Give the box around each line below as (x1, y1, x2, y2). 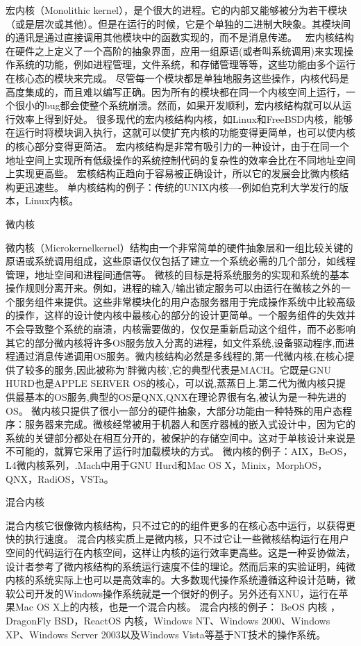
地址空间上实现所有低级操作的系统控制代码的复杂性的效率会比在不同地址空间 (6, 152, 355, 167)
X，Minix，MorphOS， (224, 458, 328, 472)
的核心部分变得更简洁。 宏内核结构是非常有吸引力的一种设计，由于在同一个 (6, 138, 349, 153)
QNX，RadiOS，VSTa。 (6, 471, 114, 486)
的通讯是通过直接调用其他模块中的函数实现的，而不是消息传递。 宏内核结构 (6, 30, 354, 44)
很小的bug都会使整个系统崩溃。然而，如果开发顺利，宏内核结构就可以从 (15, 98, 342, 113)
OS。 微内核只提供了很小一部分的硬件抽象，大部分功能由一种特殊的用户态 (6, 403, 343, 417)
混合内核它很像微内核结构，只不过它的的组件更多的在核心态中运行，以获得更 (6, 517, 355, 532)
